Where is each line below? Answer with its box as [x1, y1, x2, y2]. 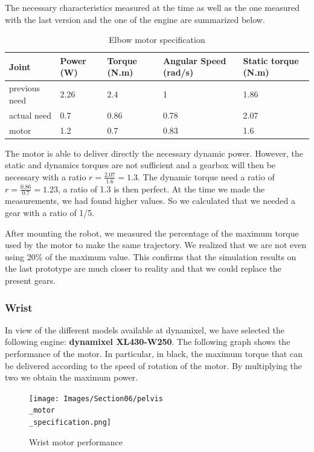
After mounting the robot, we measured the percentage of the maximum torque [5, 226, 299, 239]
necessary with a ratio [5, 170, 86, 183]
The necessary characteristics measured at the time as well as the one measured [5, 1, 300, 13]
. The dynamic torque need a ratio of [138, 170, 275, 183]
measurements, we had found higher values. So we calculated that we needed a [5, 194, 295, 207]
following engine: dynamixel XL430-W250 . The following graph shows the [5, 335, 290, 348]
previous [9, 82, 40, 94]
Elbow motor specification [109, 33, 205, 46]
